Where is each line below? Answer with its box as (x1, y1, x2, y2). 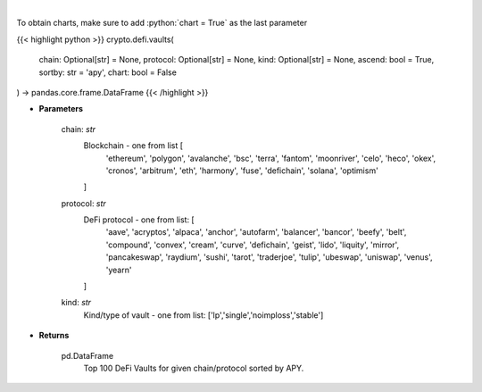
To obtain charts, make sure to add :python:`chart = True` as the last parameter (16, 18, 308, 29)
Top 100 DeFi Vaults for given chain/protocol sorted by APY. (83, 363, 304, 373)
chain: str (61, 123, 96, 134)
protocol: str (61, 197, 106, 209)
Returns (38, 330, 70, 341)
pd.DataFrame (61, 350, 114, 361)
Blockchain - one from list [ (83, 140, 183, 151)
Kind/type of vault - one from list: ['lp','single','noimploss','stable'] (83, 309, 324, 321)
